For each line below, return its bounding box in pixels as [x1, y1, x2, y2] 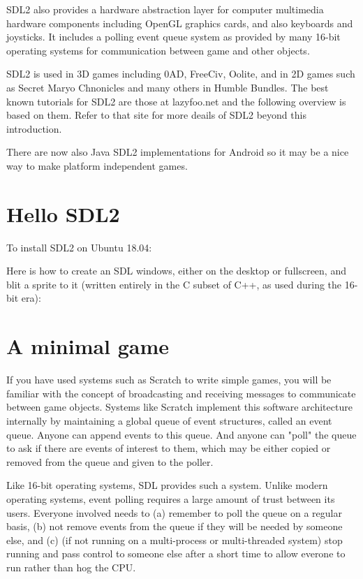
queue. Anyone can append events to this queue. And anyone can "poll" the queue [6, 427, 357, 441]
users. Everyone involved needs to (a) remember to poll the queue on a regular [6, 505, 342, 520]
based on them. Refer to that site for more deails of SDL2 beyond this [6, 108, 306, 122]
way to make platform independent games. [6, 158, 188, 173]
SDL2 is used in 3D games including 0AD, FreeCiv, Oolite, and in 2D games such [6, 66, 355, 81]
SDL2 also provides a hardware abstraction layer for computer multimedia [6, 2, 324, 16]
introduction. [6, 121, 62, 135]
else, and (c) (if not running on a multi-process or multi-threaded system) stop [6, 532, 343, 547]
